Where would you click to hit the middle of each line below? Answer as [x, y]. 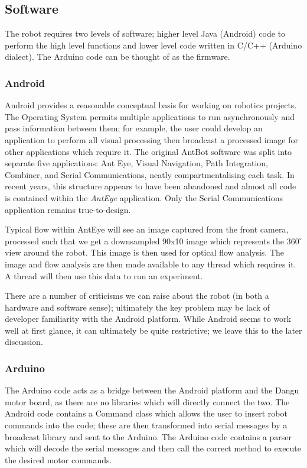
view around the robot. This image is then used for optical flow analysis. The [145, 252]
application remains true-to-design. [68, 209]
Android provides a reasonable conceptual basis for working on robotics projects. [151, 105]
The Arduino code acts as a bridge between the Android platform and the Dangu [152, 390]
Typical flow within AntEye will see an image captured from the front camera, [147, 229]
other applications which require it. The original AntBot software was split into [148, 151]
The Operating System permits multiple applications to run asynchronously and [150, 116]
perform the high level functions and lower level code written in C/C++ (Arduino [153, 45]
